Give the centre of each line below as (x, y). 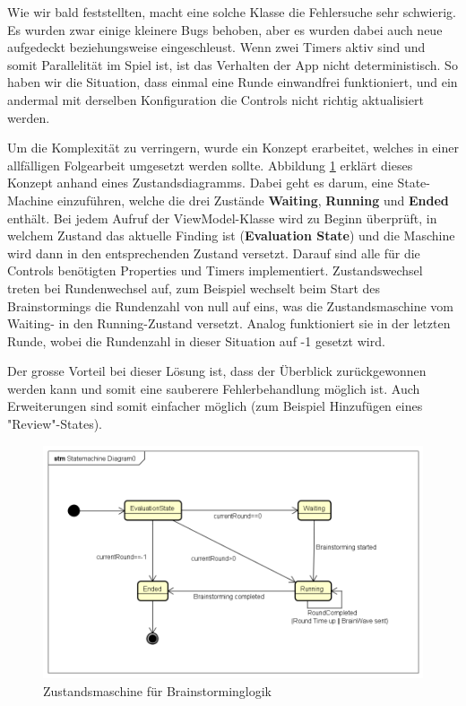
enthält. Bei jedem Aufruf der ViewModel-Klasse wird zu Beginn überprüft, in (222, 218)
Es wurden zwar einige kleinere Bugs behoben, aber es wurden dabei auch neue (225, 29)
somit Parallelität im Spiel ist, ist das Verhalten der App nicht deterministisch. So (233, 64)
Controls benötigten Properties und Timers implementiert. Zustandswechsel (215, 270)
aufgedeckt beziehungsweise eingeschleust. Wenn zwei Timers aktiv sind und (216, 47)
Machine (30, 200)
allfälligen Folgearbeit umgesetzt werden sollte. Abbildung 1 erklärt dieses (210, 165)
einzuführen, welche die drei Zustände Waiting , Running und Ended (253, 200)
